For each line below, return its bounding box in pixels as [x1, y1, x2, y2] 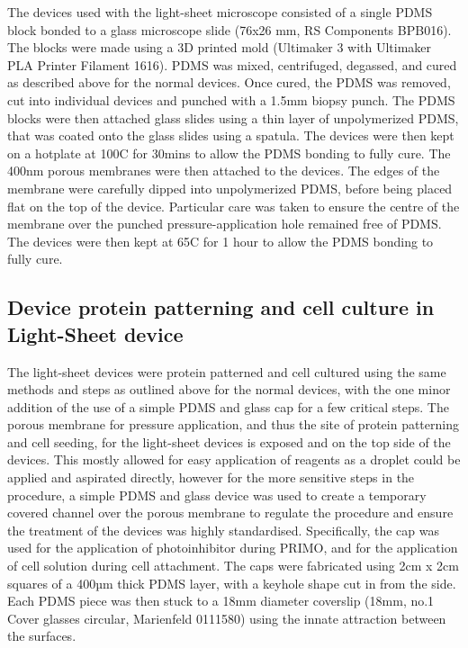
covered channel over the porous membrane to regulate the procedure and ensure [7, 503, 454, 522]
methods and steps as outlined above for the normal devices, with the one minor [7, 380, 451, 399]
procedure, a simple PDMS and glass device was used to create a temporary [7, 485, 427, 504]
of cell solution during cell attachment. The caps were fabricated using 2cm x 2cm [7, 556, 459, 575]
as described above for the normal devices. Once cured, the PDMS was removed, [7, 73, 451, 92]
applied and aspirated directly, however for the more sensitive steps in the [7, 468, 415, 487]
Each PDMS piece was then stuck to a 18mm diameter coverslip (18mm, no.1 [7, 591, 435, 610]
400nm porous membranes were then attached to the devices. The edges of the [7, 161, 440, 180]
